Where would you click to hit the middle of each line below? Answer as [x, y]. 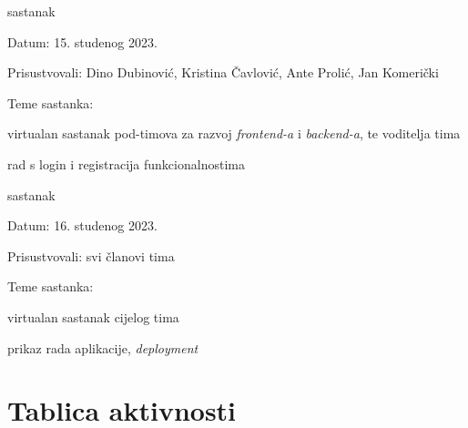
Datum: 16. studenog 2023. [82, 225]
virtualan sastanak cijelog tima [93, 316]
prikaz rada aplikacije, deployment [103, 347]
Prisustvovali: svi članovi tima [91, 255]
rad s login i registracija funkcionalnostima [126, 163]
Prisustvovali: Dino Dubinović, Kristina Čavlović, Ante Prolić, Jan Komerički [223, 72]
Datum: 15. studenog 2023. [82, 41]
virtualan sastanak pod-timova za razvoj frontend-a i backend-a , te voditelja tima [234, 133]
